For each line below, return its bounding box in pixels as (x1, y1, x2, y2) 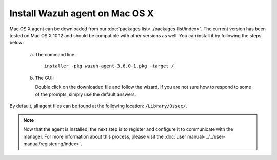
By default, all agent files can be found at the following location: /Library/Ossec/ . (9, 103, 187, 109)
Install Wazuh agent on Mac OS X (9, 8, 154, 19)
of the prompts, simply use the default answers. (35, 91, 136, 97)
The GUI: (35, 75, 54, 81)
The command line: (35, 51, 76, 57)
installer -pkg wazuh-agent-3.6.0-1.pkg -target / (44, 63, 174, 69)
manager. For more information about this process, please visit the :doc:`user (23, 133, 187, 140)
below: (9, 40, 24, 46)
